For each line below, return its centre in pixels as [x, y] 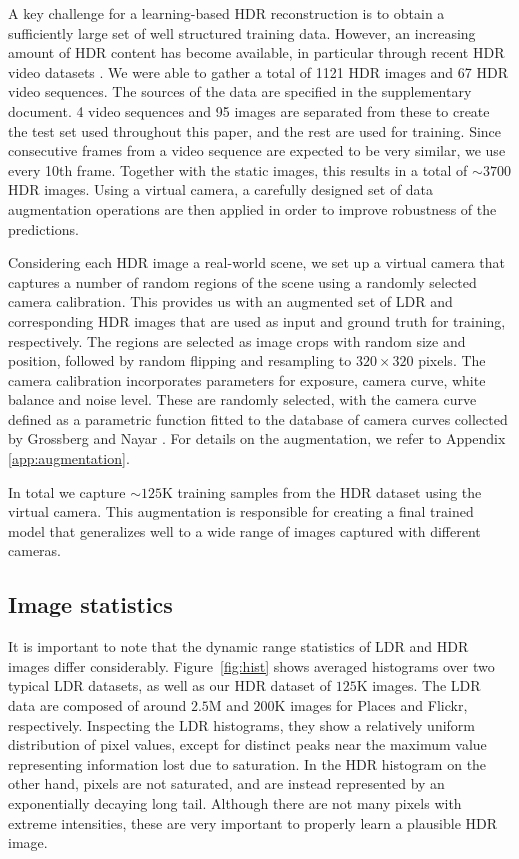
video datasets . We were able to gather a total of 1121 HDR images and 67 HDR [258, 71]
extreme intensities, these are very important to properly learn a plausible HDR [253, 822]
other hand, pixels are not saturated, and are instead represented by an [226, 783]
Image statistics [90, 604]
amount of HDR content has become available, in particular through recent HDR [256, 52]
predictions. [43, 228]
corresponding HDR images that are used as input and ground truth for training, [257, 320]
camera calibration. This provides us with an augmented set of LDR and [230, 301]
